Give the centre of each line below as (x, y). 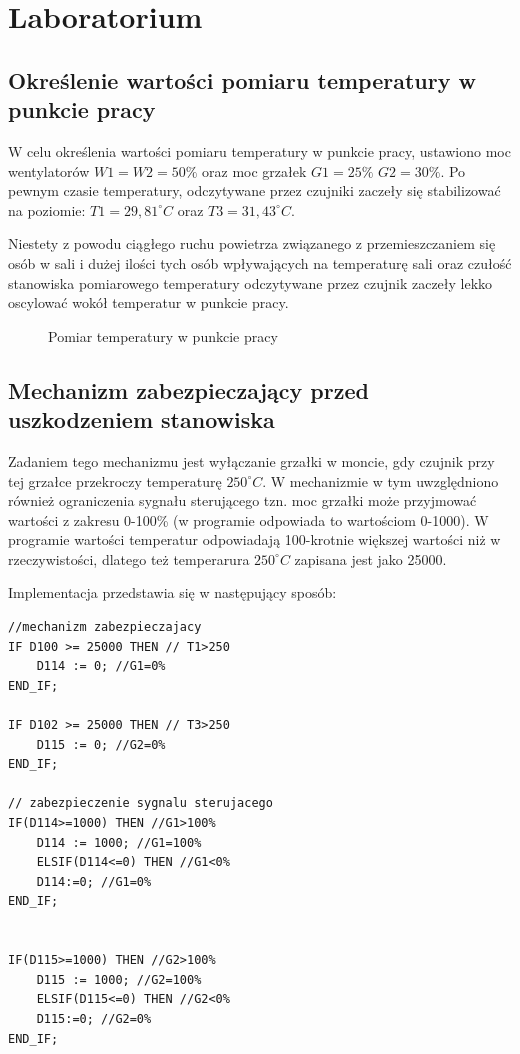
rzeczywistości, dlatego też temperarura (129, 558)
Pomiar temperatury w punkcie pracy (163, 335)
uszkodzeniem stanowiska (141, 419)
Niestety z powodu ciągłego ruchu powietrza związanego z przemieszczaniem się (252, 243)
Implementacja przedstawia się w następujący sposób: (172, 592)
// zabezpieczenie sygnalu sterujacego (140, 803)
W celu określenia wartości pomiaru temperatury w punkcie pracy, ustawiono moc (259, 150)
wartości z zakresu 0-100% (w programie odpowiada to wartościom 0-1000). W (248, 519)
